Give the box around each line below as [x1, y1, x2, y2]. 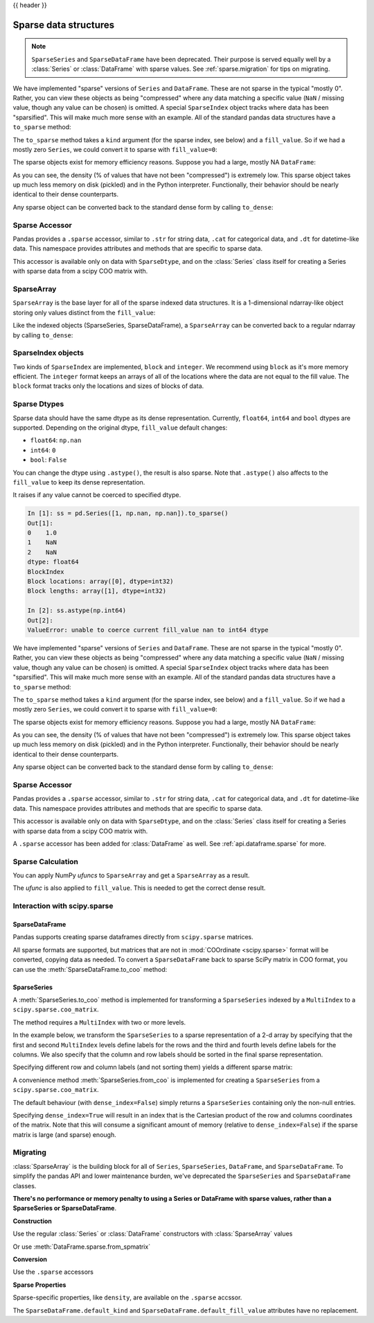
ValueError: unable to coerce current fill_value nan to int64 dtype [27, 625, 269, 634]
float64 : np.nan [30, 436, 82, 444]
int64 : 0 [30, 446, 56, 454]
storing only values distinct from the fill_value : [12, 308, 156, 317]
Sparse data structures [12, 19, 115, 31]
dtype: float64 [27, 558, 79, 566]
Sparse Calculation [12, 857, 79, 866]
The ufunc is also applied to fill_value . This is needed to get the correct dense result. [12, 884, 266, 892]
